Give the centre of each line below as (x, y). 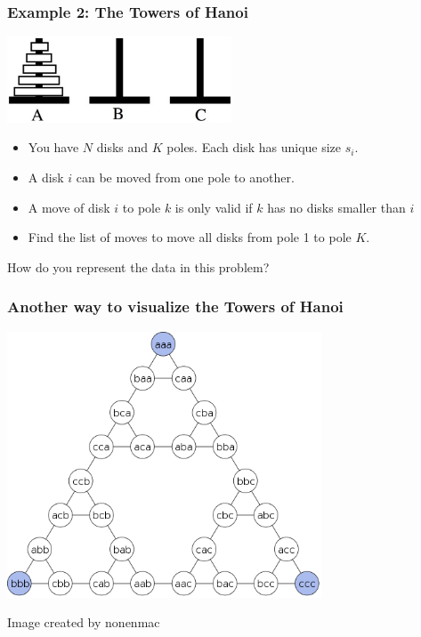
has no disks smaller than (336, 207)
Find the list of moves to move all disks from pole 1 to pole (190, 237)
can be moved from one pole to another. (185, 177)
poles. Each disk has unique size (254, 147)
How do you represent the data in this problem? (138, 266)
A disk (46, 177)
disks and (122, 147)
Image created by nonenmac (84, 622)
